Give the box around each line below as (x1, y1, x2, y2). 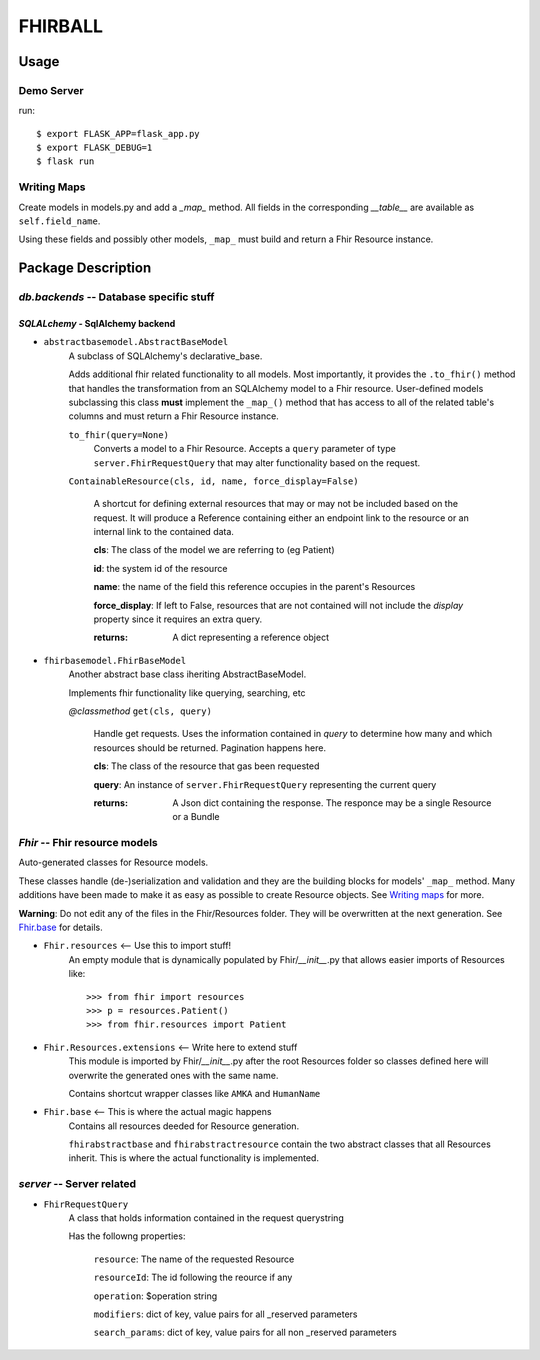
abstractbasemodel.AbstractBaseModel (43, 336, 229, 348)
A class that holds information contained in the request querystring (68, 1212, 344, 1224)
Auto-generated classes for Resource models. (18, 856, 209, 869)
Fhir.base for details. (18, 921, 104, 934)
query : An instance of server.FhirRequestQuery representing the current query (93, 778, 437, 790)
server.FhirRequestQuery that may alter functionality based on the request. (93, 456, 421, 469)
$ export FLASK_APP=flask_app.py (36, 128, 200, 139)
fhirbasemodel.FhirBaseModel (43, 655, 187, 666)
